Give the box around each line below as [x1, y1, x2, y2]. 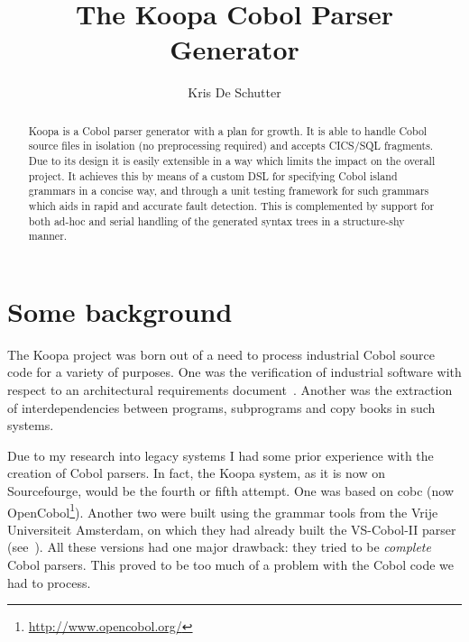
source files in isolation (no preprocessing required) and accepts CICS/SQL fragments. [28, 138, 434, 153]
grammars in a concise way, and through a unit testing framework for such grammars [28, 183, 429, 198]
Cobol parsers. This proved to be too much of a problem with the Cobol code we [7, 555, 455, 574]
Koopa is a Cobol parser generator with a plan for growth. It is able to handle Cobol [28, 123, 428, 138]
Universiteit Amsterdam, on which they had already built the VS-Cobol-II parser [7, 519, 456, 538]
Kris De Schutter [188, 83, 281, 102]
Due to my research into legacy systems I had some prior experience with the [7, 445, 434, 464]
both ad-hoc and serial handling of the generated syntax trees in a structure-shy [28, 213, 405, 228]
